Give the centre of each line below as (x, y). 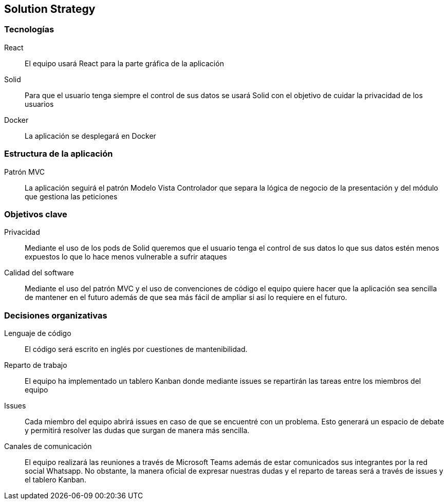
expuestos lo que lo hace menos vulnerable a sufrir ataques (126, 257)
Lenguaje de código (38, 333)
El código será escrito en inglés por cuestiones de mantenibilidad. (136, 349)
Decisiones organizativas (56, 315)
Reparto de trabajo (36, 365)
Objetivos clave (36, 214)
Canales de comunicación (48, 446)
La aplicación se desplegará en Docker (90, 136)
